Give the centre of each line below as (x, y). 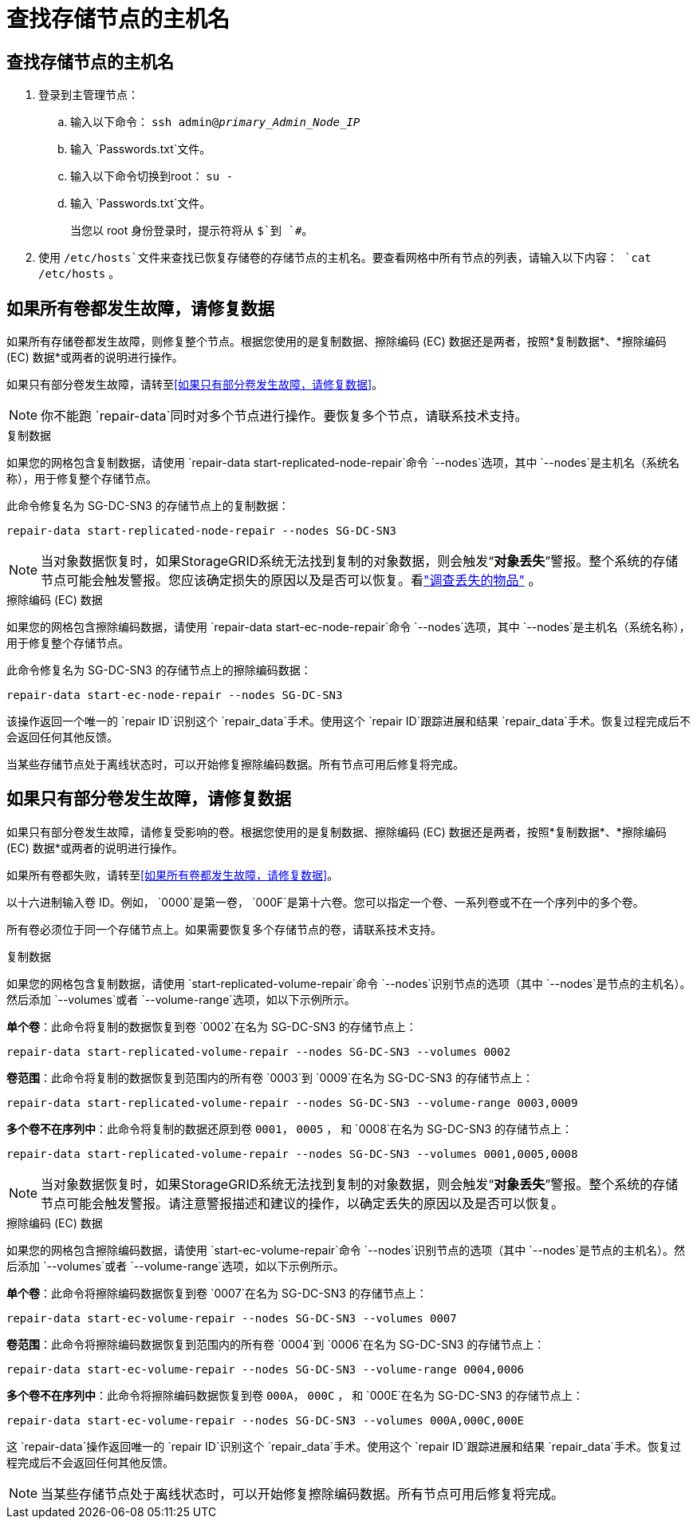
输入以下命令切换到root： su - (152, 176)
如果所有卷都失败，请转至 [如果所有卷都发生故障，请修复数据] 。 (173, 875)
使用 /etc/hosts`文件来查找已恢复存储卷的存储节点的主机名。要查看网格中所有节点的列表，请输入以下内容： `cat (345, 258)
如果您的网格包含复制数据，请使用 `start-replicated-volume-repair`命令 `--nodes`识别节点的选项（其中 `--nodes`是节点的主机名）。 (349, 983)
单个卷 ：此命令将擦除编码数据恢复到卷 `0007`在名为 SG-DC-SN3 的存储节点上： (217, 1293)
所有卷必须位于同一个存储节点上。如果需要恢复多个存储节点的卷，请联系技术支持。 (224, 929)
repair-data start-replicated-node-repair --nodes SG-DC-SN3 (201, 531)
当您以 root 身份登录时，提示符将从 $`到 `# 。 (192, 231)
